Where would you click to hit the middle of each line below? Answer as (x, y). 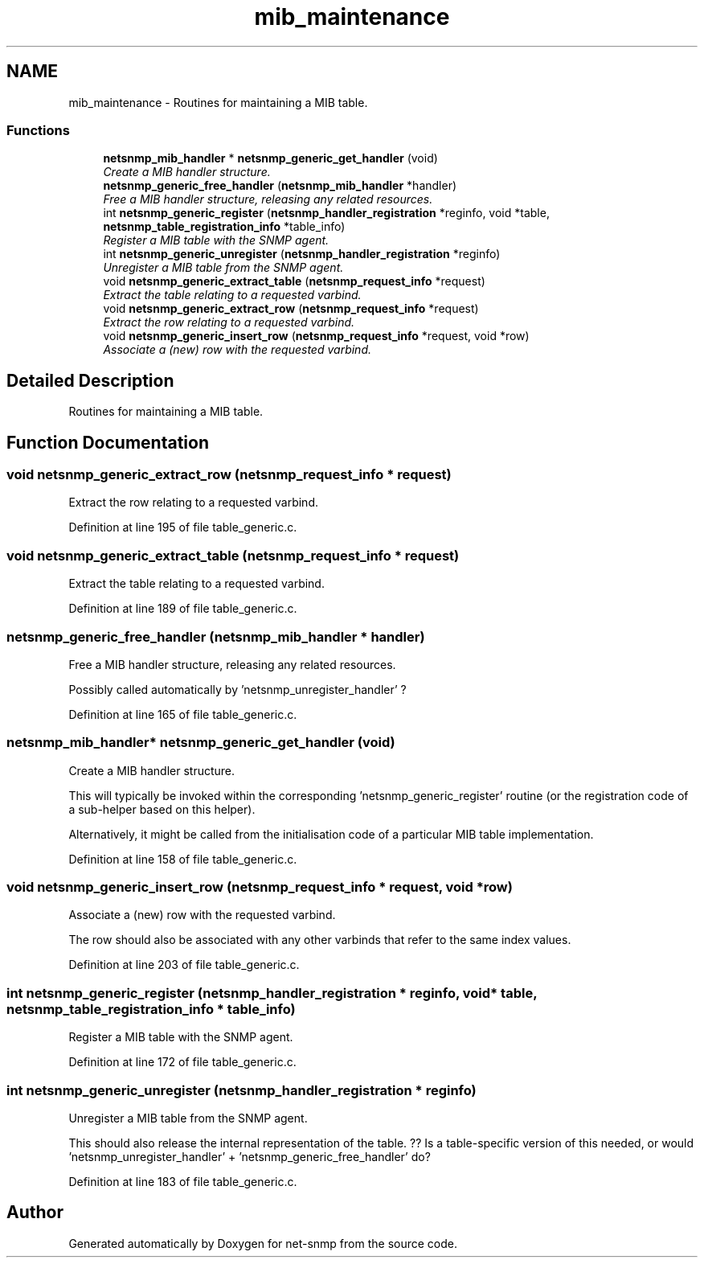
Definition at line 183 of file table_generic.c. (183, 1181)
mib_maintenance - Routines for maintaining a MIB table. (218, 102)
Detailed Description (90, 380)
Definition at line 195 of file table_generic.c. (183, 527)
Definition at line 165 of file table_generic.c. (183, 714)
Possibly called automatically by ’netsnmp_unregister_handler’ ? (237, 689)
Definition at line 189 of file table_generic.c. (183, 609)
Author (35, 1213)
